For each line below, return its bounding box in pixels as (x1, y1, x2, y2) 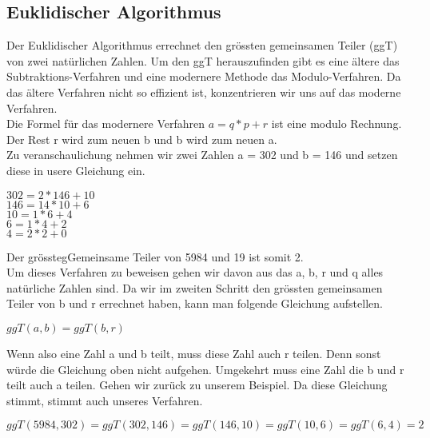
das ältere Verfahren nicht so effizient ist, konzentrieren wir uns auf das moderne (6, 83, 401, 100)
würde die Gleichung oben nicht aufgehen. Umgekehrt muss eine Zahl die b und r (6, 360, 404, 377)
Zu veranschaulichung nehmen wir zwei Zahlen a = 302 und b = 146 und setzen (6, 146, 398, 163)
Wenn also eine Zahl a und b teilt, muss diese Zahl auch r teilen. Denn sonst (6, 344, 381, 361)
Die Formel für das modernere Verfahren (6, 115, 205, 132)
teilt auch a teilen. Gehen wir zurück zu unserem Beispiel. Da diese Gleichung (6, 376, 388, 393)
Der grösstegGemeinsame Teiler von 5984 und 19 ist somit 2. (6, 248, 304, 265)
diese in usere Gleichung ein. (6, 161, 145, 178)
